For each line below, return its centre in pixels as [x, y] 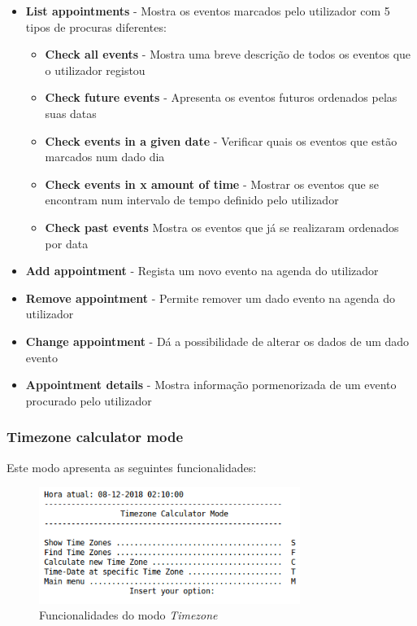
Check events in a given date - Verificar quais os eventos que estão [221, 140]
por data [67, 243]
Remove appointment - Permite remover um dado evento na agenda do [211, 298]
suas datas [71, 113]
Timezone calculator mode [95, 437]
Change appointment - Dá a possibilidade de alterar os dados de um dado [217, 341]
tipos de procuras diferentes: [96, 26]
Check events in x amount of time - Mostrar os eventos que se [212, 184]
